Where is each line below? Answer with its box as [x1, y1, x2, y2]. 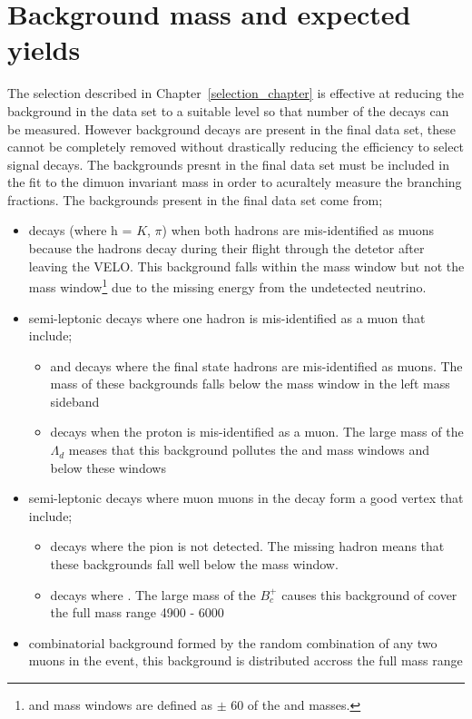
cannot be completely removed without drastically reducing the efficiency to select [7, 137, 465, 156]
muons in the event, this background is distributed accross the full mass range [28, 651, 463, 670]
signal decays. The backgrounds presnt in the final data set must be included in [7, 154, 450, 173]
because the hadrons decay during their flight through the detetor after [28, 239, 425, 258]
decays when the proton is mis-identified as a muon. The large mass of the [50, 422, 464, 441]
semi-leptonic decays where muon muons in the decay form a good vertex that [28, 488, 464, 507]
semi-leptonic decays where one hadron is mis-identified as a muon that [28, 308, 426, 327]
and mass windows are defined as [28, 695, 212, 714]
